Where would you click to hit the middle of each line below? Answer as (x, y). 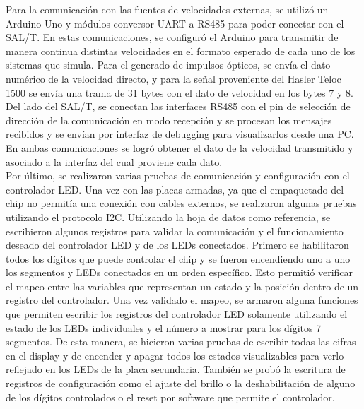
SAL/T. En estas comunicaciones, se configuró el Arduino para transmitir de (172, 37)
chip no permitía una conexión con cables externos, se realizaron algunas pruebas (181, 203)
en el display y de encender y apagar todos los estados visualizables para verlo (175, 355)
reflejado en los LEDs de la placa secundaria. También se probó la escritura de (176, 369)
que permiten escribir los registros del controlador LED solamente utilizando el (177, 314)
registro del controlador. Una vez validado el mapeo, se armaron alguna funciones (182, 300)
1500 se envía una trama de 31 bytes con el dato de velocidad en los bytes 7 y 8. (180, 92)
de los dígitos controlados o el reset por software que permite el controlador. (170, 397)
